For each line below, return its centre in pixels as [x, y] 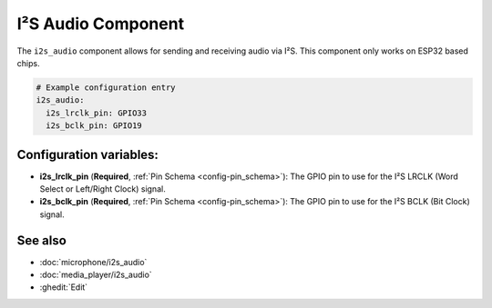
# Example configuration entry [106, 87]
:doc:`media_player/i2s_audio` [96, 275]
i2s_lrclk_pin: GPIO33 [97, 113]
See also [42, 240]
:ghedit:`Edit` [64, 287]
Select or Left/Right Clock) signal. [102, 189]
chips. [28, 63]
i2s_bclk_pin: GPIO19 [94, 126]
